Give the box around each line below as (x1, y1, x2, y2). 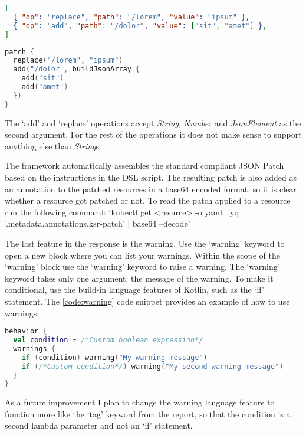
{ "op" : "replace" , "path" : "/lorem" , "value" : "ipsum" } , (13, 12, 250, 21)
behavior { (5, 327, 47, 336)
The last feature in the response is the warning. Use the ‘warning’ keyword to (5, 237, 285, 249)
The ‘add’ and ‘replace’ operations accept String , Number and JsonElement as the (5, 116, 301, 129)
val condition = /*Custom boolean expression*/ (13, 336, 203, 344)
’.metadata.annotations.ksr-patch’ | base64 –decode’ (5, 217, 190, 230)
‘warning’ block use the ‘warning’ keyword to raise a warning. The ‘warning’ (5, 260, 280, 273)
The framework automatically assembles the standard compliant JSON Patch (5, 159, 284, 172)
